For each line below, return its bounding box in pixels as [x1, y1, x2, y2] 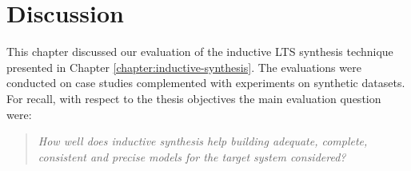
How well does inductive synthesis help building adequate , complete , [38, 133, 368, 149]
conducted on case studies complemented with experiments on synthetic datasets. [6, 74, 405, 91]
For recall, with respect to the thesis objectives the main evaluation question [6, 89, 381, 106]
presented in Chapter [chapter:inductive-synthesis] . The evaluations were [6, 58, 361, 75]
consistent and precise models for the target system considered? [38, 148, 346, 165]
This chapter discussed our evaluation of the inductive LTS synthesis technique [6, 43, 393, 60]
